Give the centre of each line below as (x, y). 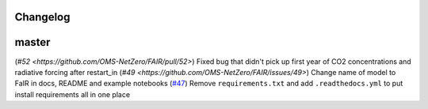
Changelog (42, 17)
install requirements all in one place (73, 94)
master (32, 42)
